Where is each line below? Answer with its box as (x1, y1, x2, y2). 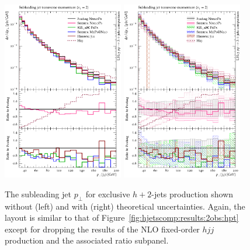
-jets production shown (151, 187, 234, 200)
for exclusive (85, 187, 130, 200)
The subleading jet (5, 187, 72, 200)
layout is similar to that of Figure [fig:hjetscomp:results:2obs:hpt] (5, 211, 239, 224)
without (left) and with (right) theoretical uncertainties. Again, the (5, 200, 245, 212)
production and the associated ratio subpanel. (5, 234, 169, 246)
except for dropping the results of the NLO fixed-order (5, 222, 200, 235)
